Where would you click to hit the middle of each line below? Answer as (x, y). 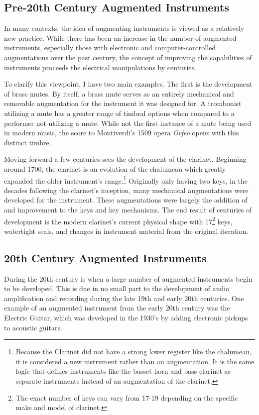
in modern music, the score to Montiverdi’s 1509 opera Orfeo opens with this (122, 133)
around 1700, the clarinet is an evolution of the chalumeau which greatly (115, 168)
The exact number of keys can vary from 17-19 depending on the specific (127, 397)
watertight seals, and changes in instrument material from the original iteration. (126, 231)
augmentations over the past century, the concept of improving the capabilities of (128, 57)
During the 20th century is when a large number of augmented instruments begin (128, 278)
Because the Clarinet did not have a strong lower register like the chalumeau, (133, 352)
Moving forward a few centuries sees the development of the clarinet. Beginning (125, 159)
